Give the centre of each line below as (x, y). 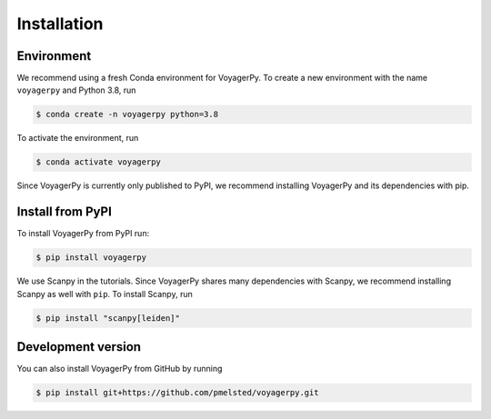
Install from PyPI (65, 212)
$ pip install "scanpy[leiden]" (108, 318)
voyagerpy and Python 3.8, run (76, 90)
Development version (79, 347)
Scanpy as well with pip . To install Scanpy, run (105, 294)
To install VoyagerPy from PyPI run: (83, 234)
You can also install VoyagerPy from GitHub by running (120, 369)
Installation (60, 24)
